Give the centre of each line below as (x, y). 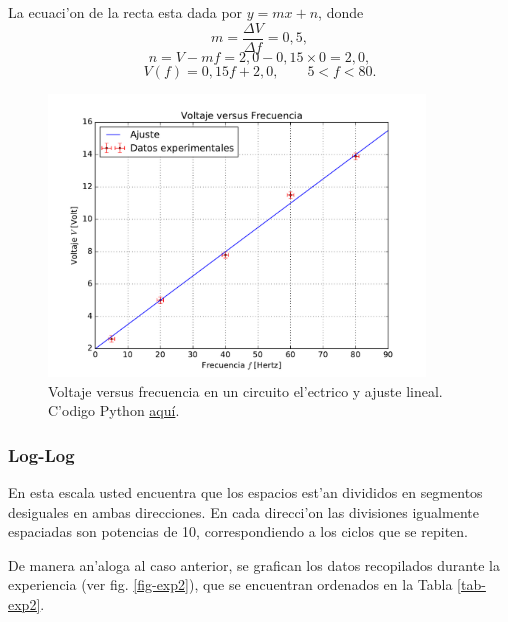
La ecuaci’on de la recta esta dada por (125, 12)
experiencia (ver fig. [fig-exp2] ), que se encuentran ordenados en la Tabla (230, 584)
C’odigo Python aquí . (114, 410)
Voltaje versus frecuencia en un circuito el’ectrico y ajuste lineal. (245, 390)
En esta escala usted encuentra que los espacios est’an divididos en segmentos (245, 492)
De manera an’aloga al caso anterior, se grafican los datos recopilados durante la (254, 564)
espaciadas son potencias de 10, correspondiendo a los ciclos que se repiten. (238, 531)
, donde (341, 12)
